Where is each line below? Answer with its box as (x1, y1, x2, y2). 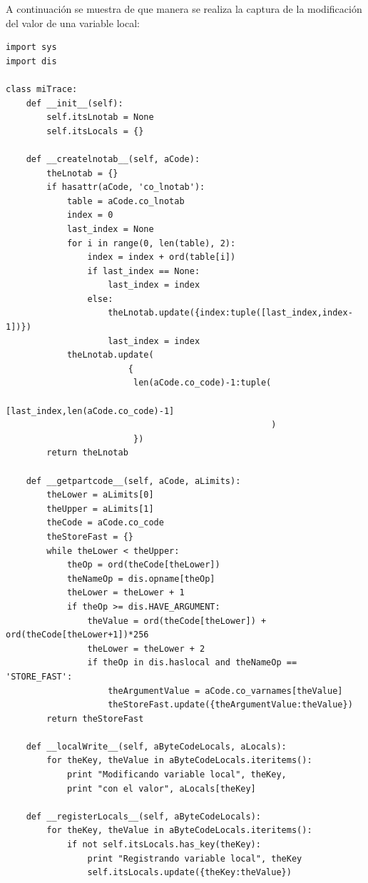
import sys (6, 42, 57, 53)
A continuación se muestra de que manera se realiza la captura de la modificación (6, 1, 362, 16)
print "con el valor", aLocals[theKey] (66, 783, 256, 794)
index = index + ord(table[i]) (87, 252, 236, 263)
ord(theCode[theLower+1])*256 (6, 630, 149, 640)
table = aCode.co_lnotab (66, 196, 185, 206)
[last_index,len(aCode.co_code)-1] (6, 405, 175, 416)
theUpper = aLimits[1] (46, 503, 154, 514)
